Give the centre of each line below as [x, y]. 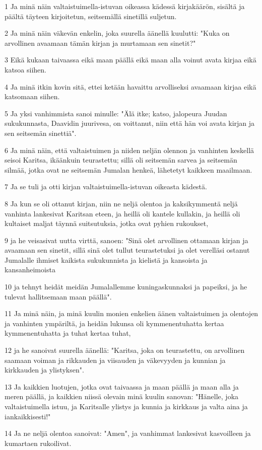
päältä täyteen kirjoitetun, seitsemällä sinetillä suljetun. [91, 16]
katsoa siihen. [25, 69]
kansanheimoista [30, 270]
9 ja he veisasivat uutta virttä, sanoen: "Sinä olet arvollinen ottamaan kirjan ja [126, 240]
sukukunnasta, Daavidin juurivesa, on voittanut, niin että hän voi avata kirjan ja [130, 123]
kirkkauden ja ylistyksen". [44, 370]
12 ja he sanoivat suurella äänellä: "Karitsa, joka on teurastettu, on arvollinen [125, 350]
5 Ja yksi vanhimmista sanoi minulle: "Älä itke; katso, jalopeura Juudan [116, 113]
